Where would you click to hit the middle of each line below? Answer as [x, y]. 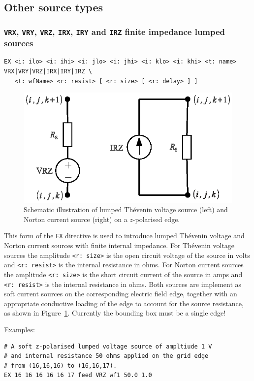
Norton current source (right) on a [76, 219]
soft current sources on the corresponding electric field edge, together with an [121, 294]
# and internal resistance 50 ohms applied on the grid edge [106, 356]
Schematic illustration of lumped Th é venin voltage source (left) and [126, 209]
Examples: [19, 330]
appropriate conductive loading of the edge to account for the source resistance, [124, 303]
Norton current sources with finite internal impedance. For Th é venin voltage [119, 245]
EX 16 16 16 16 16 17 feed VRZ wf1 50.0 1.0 [78, 375]
